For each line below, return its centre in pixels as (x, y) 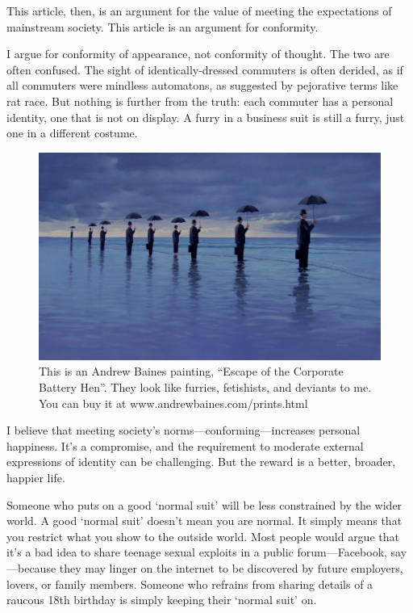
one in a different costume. (72, 133)
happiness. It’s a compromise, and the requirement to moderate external (185, 445)
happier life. (36, 478)
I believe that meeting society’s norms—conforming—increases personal (184, 430)
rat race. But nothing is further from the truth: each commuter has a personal (200, 101)
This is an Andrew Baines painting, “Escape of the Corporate (191, 371)
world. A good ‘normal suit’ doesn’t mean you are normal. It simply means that (204, 521)
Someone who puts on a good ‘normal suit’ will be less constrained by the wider (204, 504)
